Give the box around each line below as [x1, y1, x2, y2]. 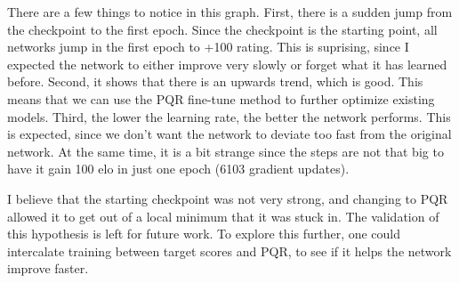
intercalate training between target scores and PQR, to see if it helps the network [7, 241, 452, 260]
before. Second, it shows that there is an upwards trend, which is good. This [7, 72, 423, 91]
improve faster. [7, 259, 89, 278]
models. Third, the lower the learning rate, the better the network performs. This [7, 107, 451, 125]
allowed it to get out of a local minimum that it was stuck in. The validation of [7, 206, 439, 225]
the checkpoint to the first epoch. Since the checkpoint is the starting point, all [7, 20, 438, 38]
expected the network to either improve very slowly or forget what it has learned [7, 54, 447, 73]
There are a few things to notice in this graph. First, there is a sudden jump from [7, 3, 453, 20]
